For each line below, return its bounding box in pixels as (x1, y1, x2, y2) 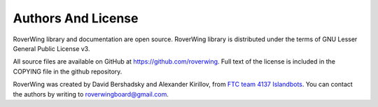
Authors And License (13, 10, 139, 26)
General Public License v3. (13, 44, 90, 52)
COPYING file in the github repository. (13, 67, 122, 76)
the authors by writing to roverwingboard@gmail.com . (13, 90, 169, 98)
